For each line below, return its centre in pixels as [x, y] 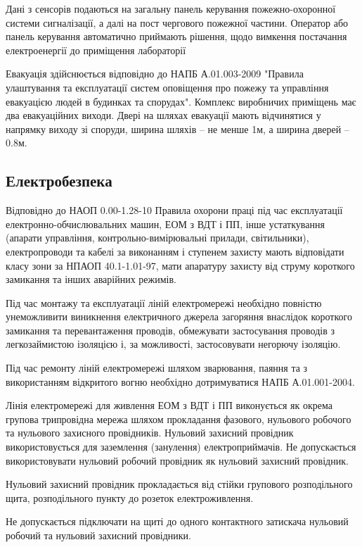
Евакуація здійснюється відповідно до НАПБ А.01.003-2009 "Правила [155, 74]
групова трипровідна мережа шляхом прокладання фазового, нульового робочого [179, 419]
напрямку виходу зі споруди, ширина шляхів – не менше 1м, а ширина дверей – [177, 128]
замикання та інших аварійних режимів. [91, 279]
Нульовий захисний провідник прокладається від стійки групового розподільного [179, 484]
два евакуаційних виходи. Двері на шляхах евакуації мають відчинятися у [163, 115]
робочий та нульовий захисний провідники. [98, 535]
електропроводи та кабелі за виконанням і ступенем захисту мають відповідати [175, 251]
